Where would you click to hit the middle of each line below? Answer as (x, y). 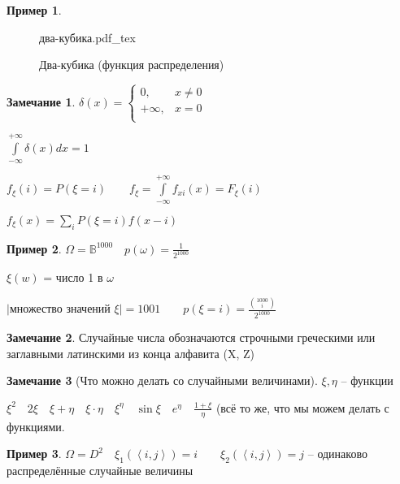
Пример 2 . (34, 248)
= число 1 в (73, 277)
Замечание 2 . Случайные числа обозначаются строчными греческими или (191, 337)
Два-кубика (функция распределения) (132, 65)
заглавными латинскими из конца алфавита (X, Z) (130, 353)
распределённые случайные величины (100, 471)
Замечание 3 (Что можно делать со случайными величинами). (162, 380)
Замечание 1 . (41, 101)
